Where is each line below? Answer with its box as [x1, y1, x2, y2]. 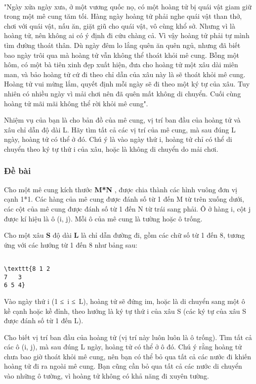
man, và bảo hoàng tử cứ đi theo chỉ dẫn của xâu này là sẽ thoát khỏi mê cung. [4, 69, 246, 79]
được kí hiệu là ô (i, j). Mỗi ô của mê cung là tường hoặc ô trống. [4, 213, 203, 223]
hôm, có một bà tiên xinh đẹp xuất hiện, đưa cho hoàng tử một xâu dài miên [4, 59, 238, 70]
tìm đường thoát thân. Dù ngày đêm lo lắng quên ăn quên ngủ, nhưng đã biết [4, 40, 241, 50]
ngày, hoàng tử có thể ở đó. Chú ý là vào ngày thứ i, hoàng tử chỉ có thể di [4, 134, 232, 144]
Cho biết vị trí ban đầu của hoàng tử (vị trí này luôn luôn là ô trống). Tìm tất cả [4, 332, 252, 342]
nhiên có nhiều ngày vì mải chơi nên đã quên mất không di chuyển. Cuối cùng [4, 88, 241, 98]
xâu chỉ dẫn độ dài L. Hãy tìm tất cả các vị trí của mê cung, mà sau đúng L [4, 124, 236, 134]
